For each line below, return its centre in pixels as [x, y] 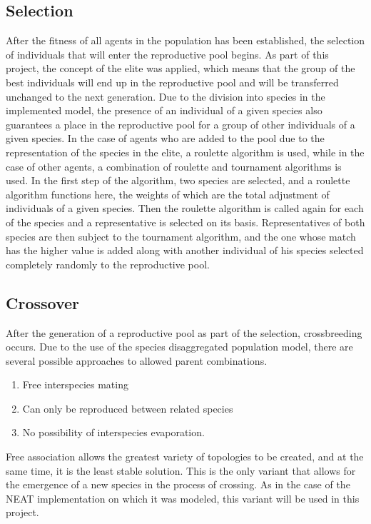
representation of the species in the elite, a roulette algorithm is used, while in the [185, 152]
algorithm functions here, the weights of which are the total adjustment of [168, 194]
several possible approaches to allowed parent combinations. [137, 360]
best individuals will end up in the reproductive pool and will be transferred [172, 82]
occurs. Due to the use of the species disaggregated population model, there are [179, 347]
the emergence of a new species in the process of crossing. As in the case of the [178, 484]
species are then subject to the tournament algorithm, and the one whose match [181, 236]
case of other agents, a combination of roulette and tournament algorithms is [174, 166]
